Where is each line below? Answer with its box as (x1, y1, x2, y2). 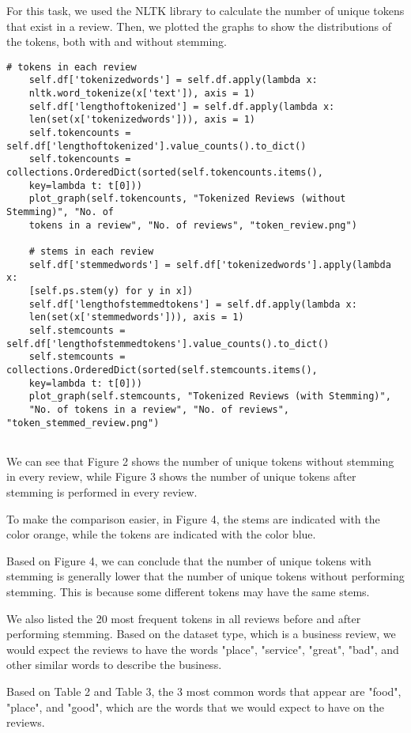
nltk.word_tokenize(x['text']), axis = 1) (28, 88, 255, 100)
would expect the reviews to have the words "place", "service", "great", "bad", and (6, 640, 399, 657)
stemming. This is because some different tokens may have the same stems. (6, 583, 370, 599)
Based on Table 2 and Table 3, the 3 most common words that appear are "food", (6, 682, 402, 699)
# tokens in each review (6, 61, 137, 73)
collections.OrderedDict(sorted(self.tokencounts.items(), (6, 167, 323, 179)
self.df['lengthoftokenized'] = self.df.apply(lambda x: (28, 100, 335, 112)
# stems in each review (28, 245, 154, 257)
